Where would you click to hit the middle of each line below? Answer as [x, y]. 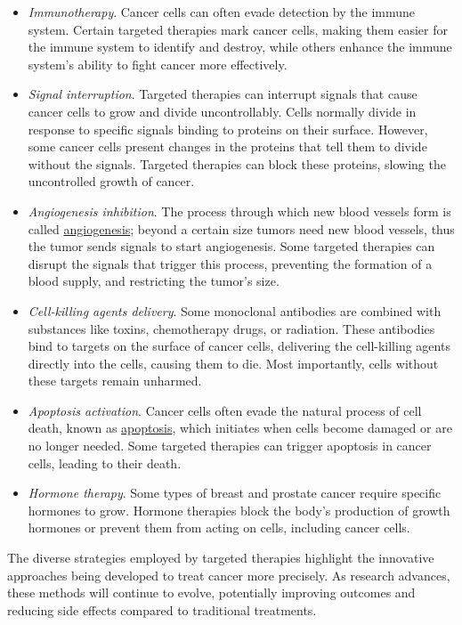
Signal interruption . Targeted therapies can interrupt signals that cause [223, 94]
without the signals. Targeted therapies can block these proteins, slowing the [237, 163]
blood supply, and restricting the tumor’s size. [154, 281]
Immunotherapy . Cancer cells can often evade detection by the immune [221, 12]
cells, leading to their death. [105, 463]
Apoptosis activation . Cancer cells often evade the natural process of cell [225, 410]
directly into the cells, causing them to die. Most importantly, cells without [233, 363]
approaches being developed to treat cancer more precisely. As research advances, [229, 575]
